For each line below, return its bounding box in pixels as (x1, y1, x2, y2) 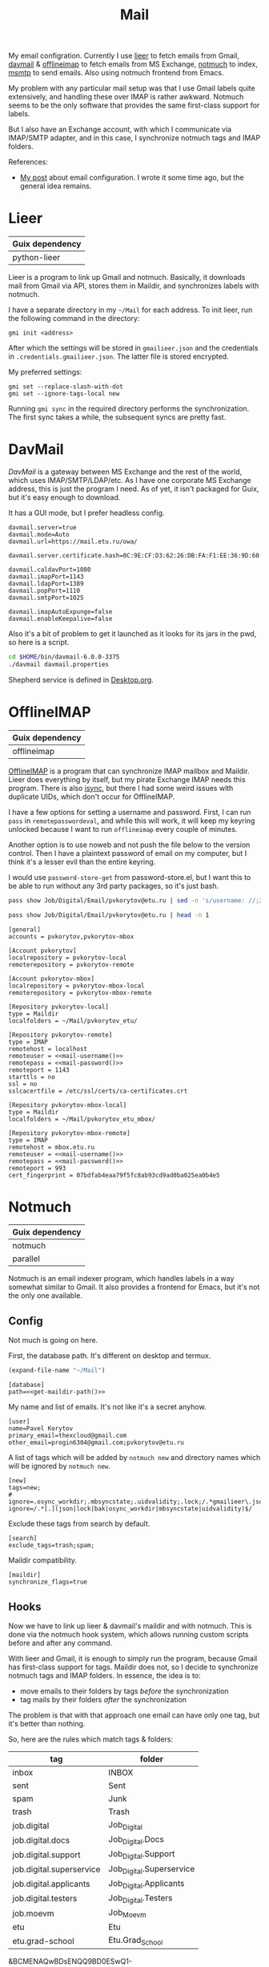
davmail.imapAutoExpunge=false (8, 608, 113, 616)
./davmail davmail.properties (8, 660, 110, 668)
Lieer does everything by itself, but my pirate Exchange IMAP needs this (8, 774, 246, 784)
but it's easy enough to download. (8, 493, 121, 502)
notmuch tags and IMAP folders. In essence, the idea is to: (8, 1670, 202, 1680)
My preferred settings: (8, 367, 82, 377)
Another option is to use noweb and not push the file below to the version (8, 840, 251, 850)
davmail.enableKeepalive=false (8, 615, 113, 623)
